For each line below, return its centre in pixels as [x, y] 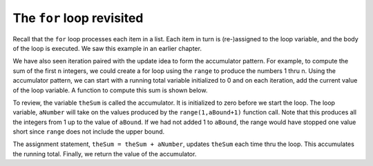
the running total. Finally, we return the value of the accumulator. [105, 154]
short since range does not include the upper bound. [89, 132]
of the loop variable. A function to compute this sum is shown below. [110, 90]
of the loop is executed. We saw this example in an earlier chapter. [107, 48]
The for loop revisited [78, 18]
